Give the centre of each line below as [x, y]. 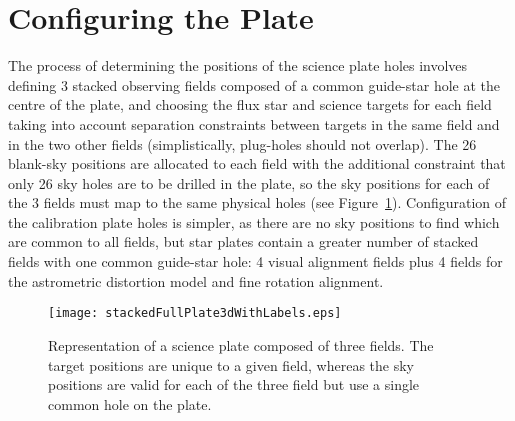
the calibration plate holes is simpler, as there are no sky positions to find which [254, 221]
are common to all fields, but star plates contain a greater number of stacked [243, 241]
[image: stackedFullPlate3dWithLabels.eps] [195, 313]
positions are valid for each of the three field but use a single [234, 384]
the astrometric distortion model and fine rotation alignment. [196, 280]
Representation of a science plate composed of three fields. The [241, 344]
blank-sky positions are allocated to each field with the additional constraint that [257, 163]
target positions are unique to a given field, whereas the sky [231, 364]
